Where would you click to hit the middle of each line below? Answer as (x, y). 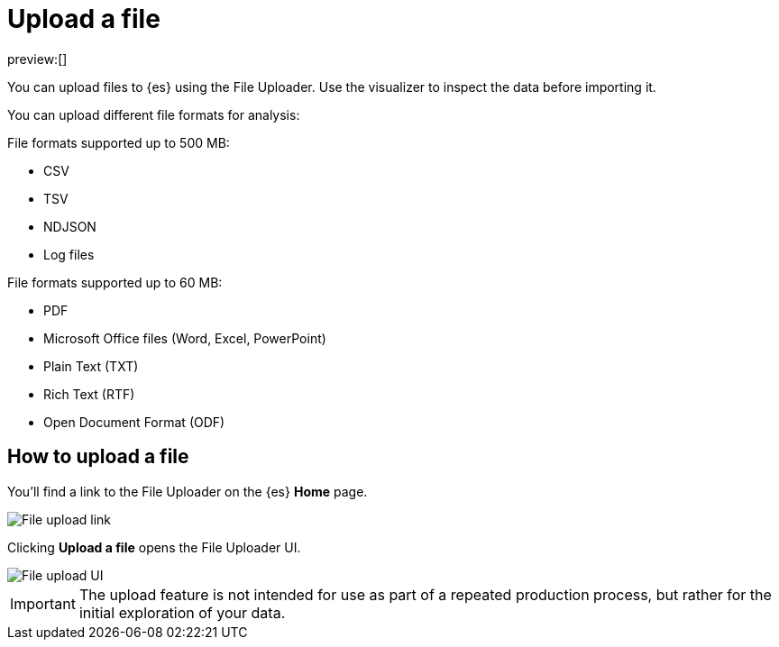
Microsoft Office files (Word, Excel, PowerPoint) (185, 338)
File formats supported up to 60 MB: (115, 282)
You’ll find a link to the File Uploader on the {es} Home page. (188, 491)
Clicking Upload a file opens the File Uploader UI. (154, 547)
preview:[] (37, 59)
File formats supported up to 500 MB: (119, 142)
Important (43, 603)
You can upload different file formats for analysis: (154, 114)
